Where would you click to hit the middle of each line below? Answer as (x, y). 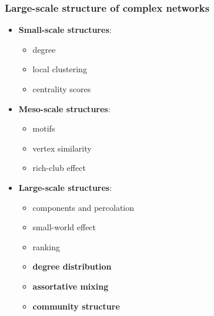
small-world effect (64, 227)
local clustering (60, 69)
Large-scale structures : (65, 187)
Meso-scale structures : (64, 108)
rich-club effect (59, 168)
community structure (76, 306)
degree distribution (72, 266)
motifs (44, 128)
